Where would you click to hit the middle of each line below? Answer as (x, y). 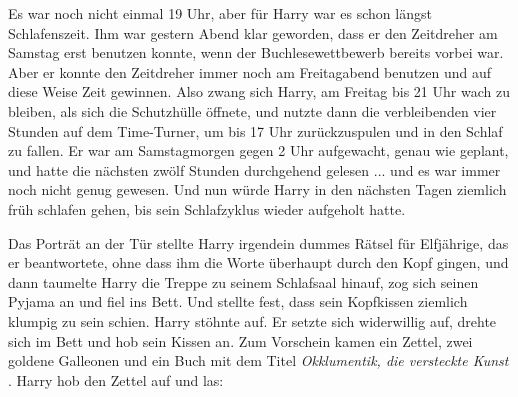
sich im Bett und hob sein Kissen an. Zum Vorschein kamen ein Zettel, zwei (240, 340)
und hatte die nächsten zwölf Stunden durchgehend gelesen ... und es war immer (254, 169)
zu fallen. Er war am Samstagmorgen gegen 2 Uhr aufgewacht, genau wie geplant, (258, 150)
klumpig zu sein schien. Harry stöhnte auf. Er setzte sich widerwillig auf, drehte (252, 320)
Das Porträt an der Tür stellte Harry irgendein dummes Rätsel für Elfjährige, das (258, 242)
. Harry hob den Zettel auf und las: (116, 379)
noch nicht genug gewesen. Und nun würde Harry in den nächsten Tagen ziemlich (257, 189)
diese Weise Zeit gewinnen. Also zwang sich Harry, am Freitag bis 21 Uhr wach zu (259, 91)
